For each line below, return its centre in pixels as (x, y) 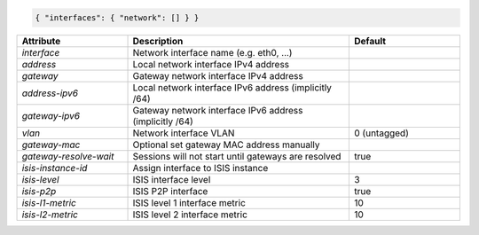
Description (158, 41)
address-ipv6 (50, 93)
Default (369, 41)
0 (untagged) (381, 133)
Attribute (41, 41)
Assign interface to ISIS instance (200, 168)
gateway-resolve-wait (68, 156)
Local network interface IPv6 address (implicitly (232, 87)
